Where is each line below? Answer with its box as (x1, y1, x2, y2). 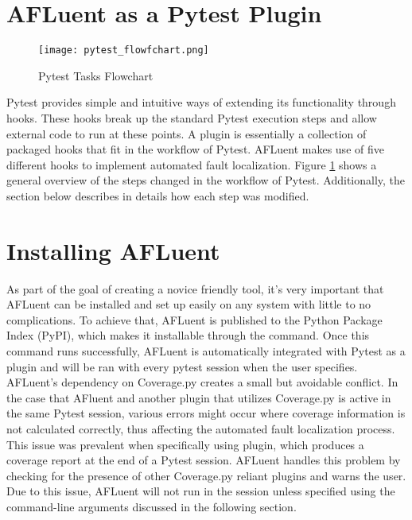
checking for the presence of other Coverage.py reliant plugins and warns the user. (6, 467, 406, 483)
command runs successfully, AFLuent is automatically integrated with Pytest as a (6, 343, 406, 359)
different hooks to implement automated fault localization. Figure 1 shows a (6, 156, 377, 173)
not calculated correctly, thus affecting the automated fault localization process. (6, 421, 395, 437)
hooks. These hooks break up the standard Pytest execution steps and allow (6, 109, 377, 126)
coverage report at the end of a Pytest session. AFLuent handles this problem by (6, 452, 401, 468)
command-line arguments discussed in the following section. (6, 498, 297, 514)
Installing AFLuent (6, 234, 220, 266)
